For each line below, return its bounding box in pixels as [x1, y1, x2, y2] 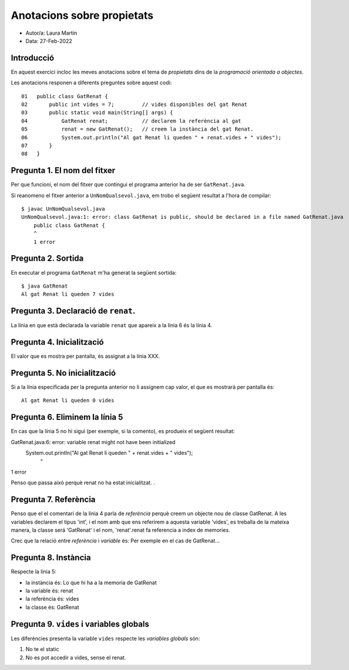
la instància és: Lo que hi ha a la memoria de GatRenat [25, 579, 157, 586]
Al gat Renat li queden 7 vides [21, 291, 115, 298]
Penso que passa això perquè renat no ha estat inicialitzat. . [11, 479, 155, 486]
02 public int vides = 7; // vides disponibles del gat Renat [21, 101, 248, 108]
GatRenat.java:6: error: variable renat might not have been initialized [11, 438, 176, 445]
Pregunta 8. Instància [11, 553, 91, 563]
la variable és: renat [25, 587, 73, 594]
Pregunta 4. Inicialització [11, 337, 104, 347]
